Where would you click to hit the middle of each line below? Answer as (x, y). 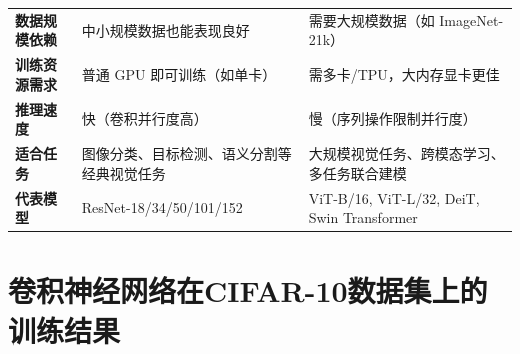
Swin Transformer (363, 217)
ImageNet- (471, 19)
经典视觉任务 (123, 172)
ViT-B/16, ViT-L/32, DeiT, (394, 197)
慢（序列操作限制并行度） (392, 118)
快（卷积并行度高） (144, 118)
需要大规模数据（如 (371, 19)
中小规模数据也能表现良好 (165, 29)
